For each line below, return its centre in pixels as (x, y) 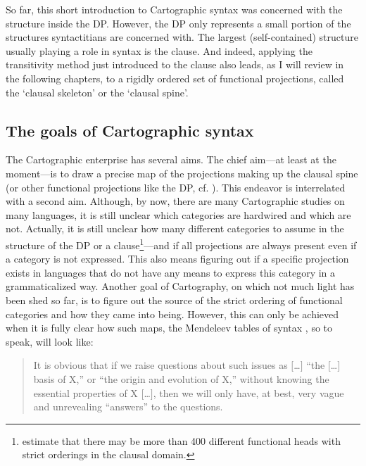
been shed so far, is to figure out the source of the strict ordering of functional (174, 300)
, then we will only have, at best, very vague (248, 392)
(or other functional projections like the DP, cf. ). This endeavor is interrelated (176, 187)
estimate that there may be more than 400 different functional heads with (181, 440)
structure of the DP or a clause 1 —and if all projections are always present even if (181, 244)
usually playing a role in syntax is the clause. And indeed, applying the (159, 50)
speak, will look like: (50, 341)
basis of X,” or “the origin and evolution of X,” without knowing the (181, 378)
